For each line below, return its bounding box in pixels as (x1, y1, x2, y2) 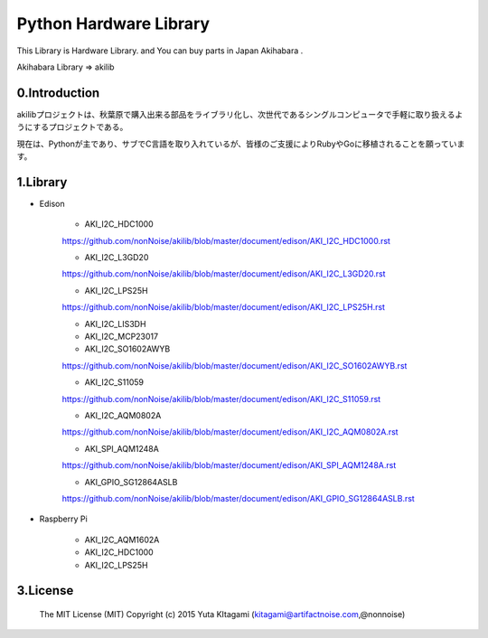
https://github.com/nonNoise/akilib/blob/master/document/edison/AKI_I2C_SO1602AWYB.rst (61, 360, 408, 371)
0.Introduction (16, 85, 100, 100)
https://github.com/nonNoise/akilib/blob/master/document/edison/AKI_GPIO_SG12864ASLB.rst (61, 493, 415, 503)
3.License (16, 583, 74, 598)
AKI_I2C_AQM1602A (84, 534, 160, 545)
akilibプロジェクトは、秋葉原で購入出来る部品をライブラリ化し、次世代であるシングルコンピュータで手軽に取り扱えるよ (16, 108, 464, 119)
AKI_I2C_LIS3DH (84, 318, 146, 329)
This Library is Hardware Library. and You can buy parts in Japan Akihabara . (16, 45, 304, 56)
